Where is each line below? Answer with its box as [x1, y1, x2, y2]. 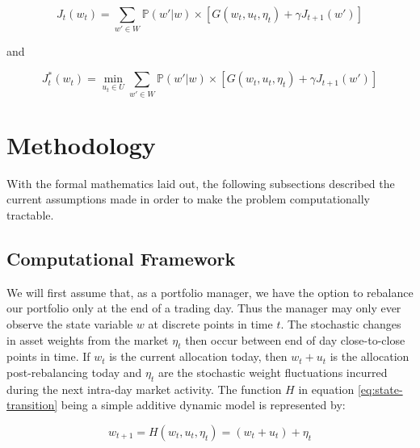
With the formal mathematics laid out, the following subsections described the [6, 174, 395, 191]
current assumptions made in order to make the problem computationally [6, 191, 370, 207]
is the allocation [330, 348, 409, 365]
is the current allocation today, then [109, 348, 288, 365]
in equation [298, 380, 355, 397]
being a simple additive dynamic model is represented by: [61, 396, 346, 413]
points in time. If [6, 348, 90, 365]
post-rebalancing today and [6, 364, 142, 381]
